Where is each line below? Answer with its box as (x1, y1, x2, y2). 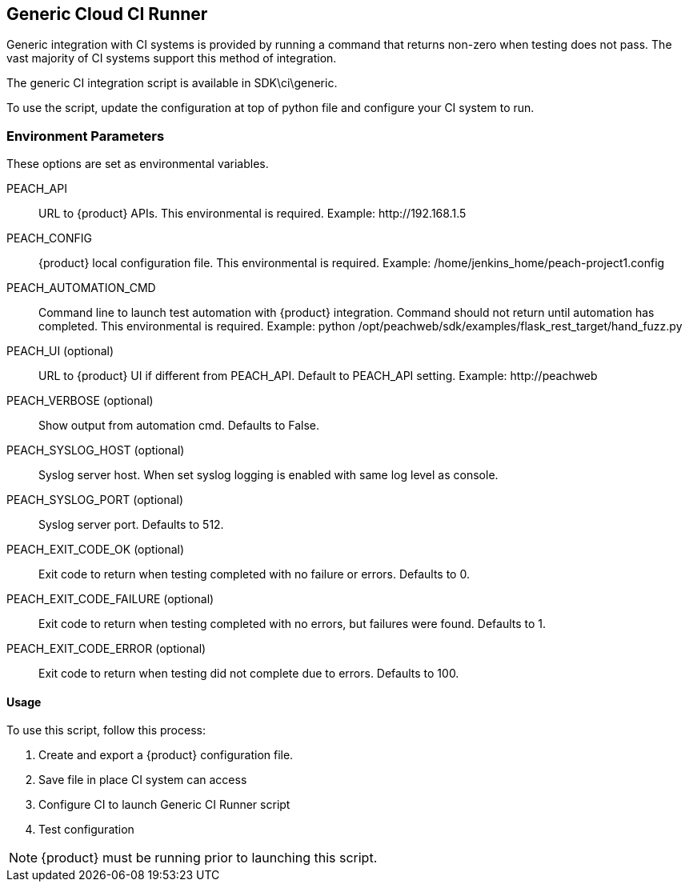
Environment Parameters (6, 127, 165, 144)
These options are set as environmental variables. (6, 157, 269, 171)
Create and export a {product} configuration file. (38, 748, 294, 762)
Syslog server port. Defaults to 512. (38, 518, 224, 532)
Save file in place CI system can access (38, 773, 247, 787)
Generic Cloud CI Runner (6, 4, 208, 24)
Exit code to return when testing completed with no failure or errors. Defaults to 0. (38, 567, 470, 582)
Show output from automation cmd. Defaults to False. (38, 418, 319, 433)
